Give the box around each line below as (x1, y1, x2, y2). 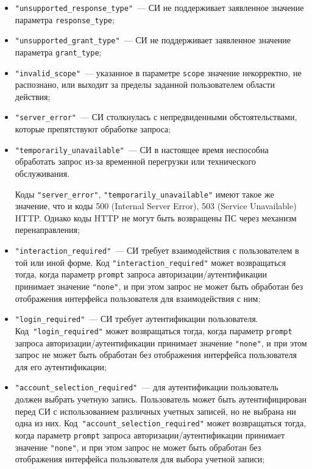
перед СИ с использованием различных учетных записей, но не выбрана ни (15, 404, 296, 417)
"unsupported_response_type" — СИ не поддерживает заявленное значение (15, 1, 304, 13)
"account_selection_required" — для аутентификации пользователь (15, 381, 278, 393)
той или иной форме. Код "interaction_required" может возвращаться (15, 256, 286, 268)
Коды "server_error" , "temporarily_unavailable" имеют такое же (15, 187, 274, 200)
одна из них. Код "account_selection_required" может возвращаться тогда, (15, 417, 307, 429)
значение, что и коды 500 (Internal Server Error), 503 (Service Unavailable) (15, 199, 297, 212)
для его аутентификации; (15, 360, 107, 373)
